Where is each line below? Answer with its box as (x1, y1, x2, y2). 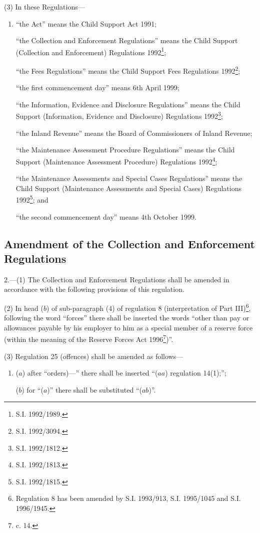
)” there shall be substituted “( (47, 384, 142, 395)
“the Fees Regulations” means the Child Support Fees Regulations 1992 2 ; (15, 64, 240, 76)
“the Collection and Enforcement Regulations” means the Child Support (15, 35, 238, 46)
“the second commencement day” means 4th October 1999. (15, 211, 196, 222)
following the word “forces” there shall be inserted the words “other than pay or (4, 312, 249, 323)
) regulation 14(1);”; (165, 368, 226, 378)
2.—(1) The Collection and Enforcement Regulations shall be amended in (4, 274, 229, 284)
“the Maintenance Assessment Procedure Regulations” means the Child (15, 144, 235, 155)
